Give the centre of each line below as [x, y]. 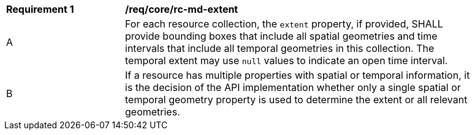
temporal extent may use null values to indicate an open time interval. [287, 60]
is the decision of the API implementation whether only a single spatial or [293, 87]
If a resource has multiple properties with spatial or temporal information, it [298, 75]
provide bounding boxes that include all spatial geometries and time [281, 36]
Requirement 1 [40, 9]
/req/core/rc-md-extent [182, 9]
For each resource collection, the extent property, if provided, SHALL [284, 24]
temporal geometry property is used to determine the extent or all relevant [296, 100]
